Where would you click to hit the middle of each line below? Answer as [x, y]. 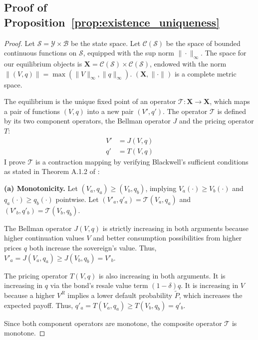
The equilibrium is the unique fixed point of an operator [90, 101]
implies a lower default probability [120, 295]
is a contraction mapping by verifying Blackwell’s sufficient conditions [142, 161]
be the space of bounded [203, 43]
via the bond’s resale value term [99, 285]
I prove [15, 161]
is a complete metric [205, 73]
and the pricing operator [216, 121]
